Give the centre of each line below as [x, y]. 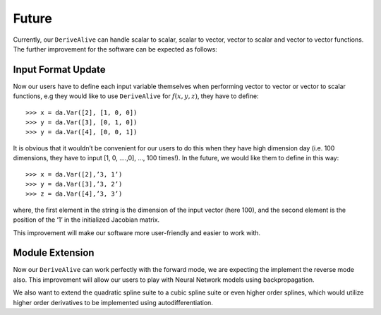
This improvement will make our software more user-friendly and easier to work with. [137, 232]
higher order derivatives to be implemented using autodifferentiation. [113, 302]
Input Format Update [59, 70]
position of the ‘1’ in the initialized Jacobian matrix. [86, 220]
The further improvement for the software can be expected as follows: [115, 49]
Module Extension [54, 253]
